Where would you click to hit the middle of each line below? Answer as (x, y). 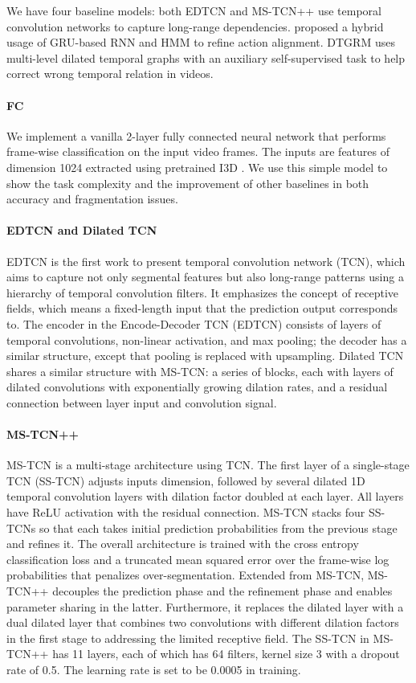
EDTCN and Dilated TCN (82, 230)
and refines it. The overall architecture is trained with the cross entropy (183, 544)
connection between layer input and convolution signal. (142, 402)
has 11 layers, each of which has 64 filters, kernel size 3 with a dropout (226, 654)
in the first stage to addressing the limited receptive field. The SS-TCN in (188, 638)
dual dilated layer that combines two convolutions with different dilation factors (203, 622)
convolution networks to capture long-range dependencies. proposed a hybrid (195, 26)
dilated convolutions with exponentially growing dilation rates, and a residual (197, 387)
